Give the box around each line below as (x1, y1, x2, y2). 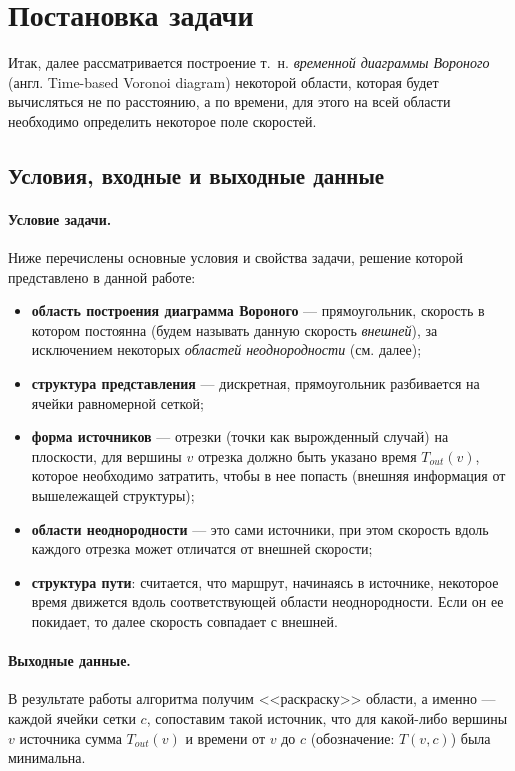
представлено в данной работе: (8, 266, 196, 287)
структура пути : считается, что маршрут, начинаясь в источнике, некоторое (31, 571, 499, 592)
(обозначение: (310, 727, 395, 748)
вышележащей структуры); (31, 485, 195, 506)
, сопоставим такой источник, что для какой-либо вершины (146, 707, 508, 728)
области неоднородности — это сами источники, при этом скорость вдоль (31, 518, 489, 539)
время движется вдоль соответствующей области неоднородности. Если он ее (31, 591, 504, 612)
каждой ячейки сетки (8, 707, 136, 728)
